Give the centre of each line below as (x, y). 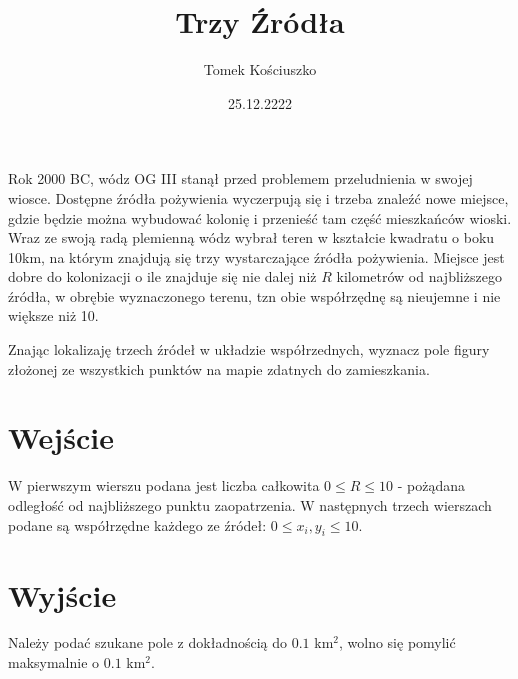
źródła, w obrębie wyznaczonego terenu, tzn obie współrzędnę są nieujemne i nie (254, 295)
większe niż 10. (53, 315)
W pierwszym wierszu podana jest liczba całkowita (164, 485)
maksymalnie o (54, 662)
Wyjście (62, 594)
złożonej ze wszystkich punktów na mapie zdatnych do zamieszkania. (219, 368)
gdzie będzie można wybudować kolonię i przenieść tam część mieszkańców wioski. (260, 217)
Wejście (61, 437)
